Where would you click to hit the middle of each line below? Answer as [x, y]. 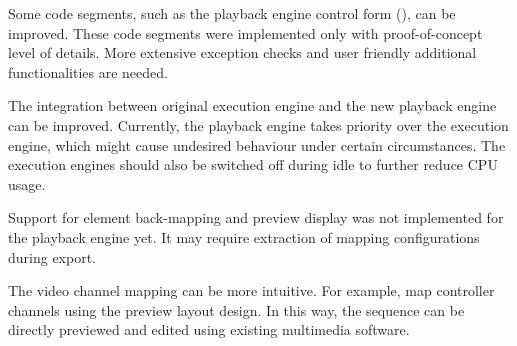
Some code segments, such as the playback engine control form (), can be [232, 13]
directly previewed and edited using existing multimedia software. [209, 329]
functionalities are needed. [88, 71]
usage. [27, 183]
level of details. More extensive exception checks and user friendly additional [242, 52]
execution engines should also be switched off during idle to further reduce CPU [253, 164]
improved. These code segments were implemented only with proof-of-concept [245, 32]
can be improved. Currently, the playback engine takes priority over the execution [258, 124]
